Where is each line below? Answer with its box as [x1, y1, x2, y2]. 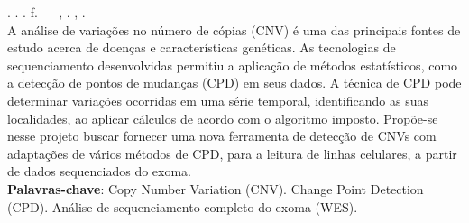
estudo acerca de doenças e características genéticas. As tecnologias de [7, 38, 396, 57]
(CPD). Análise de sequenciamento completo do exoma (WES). [7, 197, 358, 216]
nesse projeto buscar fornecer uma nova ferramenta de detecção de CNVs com [7, 126, 437, 145]
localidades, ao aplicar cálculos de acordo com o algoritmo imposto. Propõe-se [7, 108, 438, 127]
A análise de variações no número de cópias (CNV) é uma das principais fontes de [7, 20, 461, 39]
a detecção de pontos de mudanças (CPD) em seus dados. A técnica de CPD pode [7, 73, 462, 92]
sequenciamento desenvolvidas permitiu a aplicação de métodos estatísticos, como [7, 55, 458, 74]
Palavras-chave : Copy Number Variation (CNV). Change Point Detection [7, 179, 424, 198]
